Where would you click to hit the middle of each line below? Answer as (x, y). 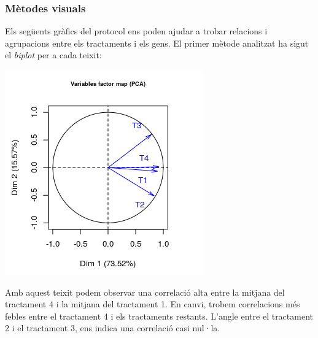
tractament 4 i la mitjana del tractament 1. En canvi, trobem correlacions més (153, 304)
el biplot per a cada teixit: (53, 55)
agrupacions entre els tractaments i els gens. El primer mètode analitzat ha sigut (157, 43)
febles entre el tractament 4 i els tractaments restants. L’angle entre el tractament (159, 316)
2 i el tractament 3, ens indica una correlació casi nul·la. (113, 328)
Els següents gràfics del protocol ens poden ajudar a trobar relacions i (136, 31)
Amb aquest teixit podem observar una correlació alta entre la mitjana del (145, 292)
